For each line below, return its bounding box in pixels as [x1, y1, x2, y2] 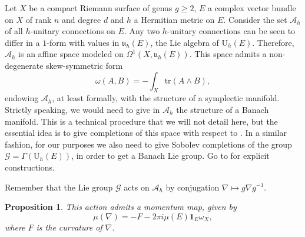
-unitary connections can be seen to [167, 25, 296, 37]
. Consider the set [223, 13, 287, 25]
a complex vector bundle [207, 2, 296, 14]
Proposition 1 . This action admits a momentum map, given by [5, 201, 237, 213]
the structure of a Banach [176, 103, 269, 115]
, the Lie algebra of [150, 36, 219, 48]
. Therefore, [252, 36, 294, 48]
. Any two [124, 25, 160, 37]
